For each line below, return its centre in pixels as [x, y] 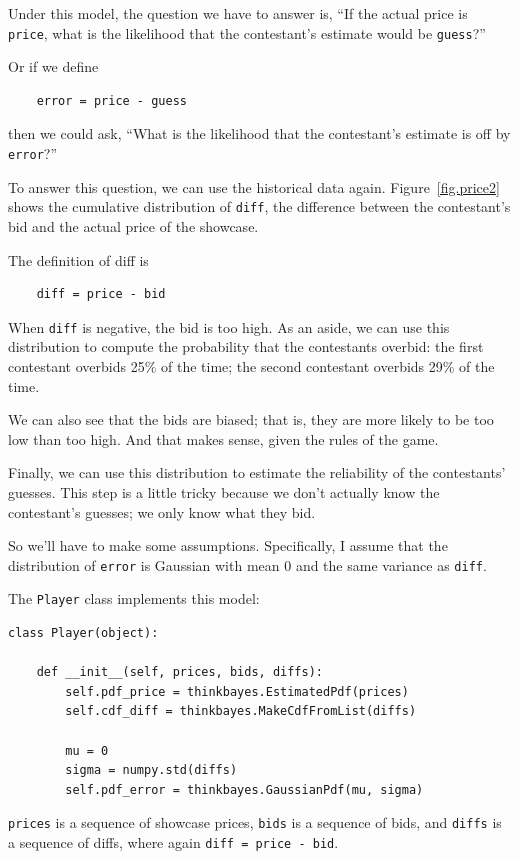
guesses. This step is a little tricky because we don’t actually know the [224, 491]
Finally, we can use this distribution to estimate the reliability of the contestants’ [257, 472]
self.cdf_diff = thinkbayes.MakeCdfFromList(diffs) [241, 711]
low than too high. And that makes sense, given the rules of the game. [223, 438]
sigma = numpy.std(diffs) [151, 770]
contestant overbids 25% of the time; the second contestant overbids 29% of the [251, 365]
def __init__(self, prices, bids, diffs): [179, 672]
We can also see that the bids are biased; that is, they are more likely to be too [251, 419]
